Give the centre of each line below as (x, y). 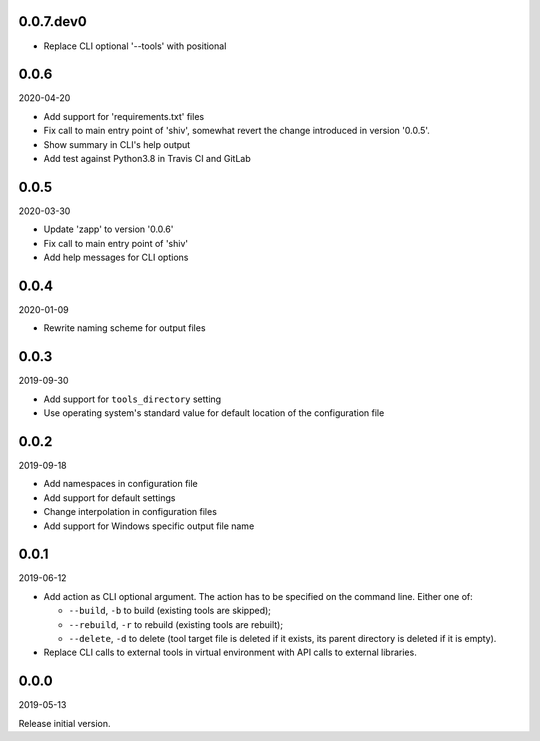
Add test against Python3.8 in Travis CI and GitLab (147, 158)
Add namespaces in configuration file (121, 484)
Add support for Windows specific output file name (149, 526)
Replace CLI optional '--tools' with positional (135, 46)
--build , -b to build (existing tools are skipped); (170, 611)
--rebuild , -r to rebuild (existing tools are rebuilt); (176, 624)
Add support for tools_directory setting (132, 399)
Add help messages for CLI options (116, 257)
